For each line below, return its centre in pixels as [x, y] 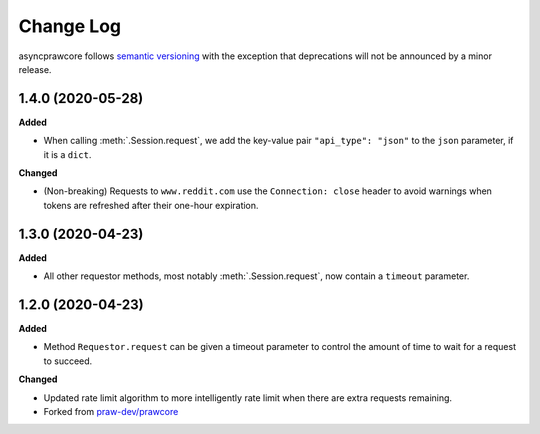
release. [35, 69]
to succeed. [68, 361]
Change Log [70, 26]
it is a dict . [67, 154]
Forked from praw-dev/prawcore [111, 411]
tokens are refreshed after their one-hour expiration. [151, 205]
